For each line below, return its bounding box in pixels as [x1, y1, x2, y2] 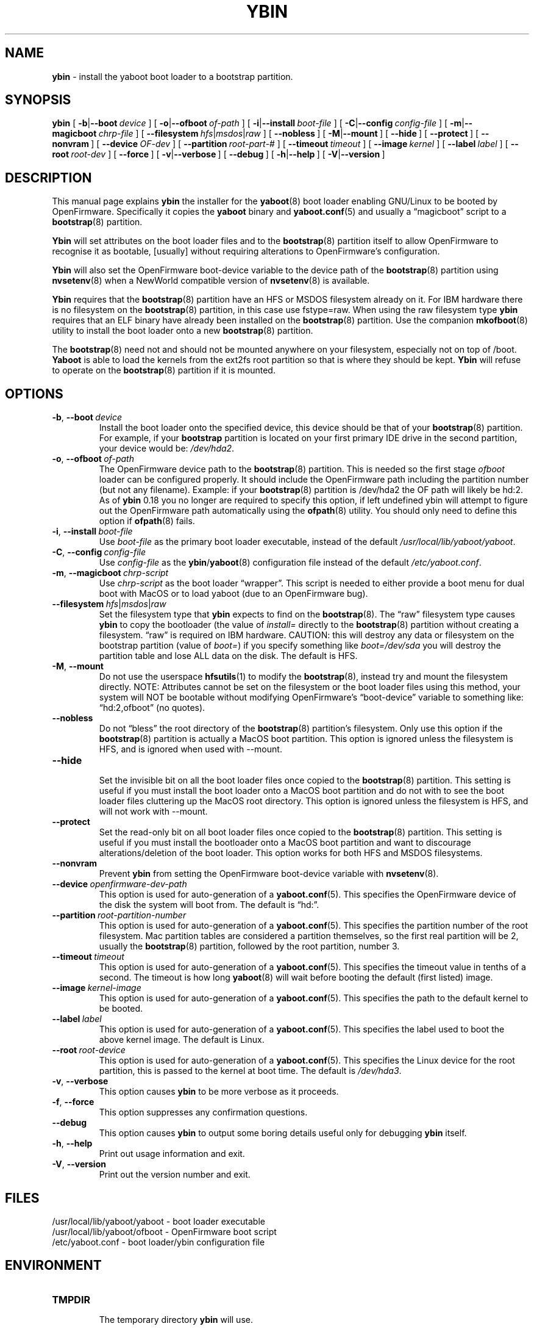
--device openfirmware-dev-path [52, 879, 187, 890]
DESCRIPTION [5, 170, 92, 185]
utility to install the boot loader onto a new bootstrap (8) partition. [52, 325, 313, 336]
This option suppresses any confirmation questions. [99, 1107, 308, 1118]
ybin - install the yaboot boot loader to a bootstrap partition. [52, 71, 293, 82]
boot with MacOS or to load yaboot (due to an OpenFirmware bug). [99, 588, 368, 599]
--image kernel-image [52, 982, 141, 993]
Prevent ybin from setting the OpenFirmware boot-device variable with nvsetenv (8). [99, 868, 439, 879]
